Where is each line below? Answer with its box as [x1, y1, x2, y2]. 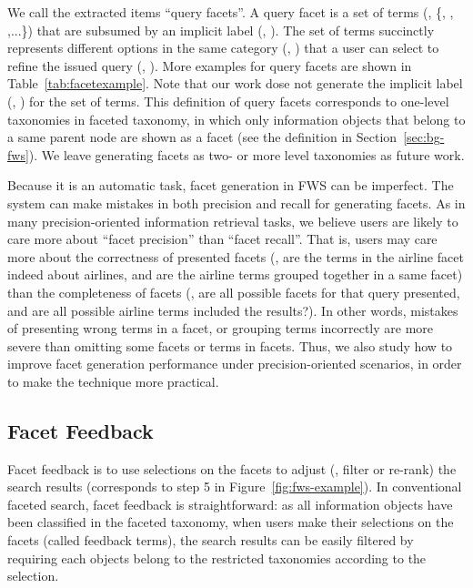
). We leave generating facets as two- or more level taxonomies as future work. [28, 145, 465, 164]
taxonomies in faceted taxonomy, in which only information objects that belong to [7, 109, 466, 128]
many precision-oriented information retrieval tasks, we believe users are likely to [7, 211, 458, 230]
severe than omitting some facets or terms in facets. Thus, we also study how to [7, 336, 453, 355]
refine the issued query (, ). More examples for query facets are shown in [7, 56, 412, 75]
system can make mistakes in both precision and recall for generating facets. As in [7, 193, 466, 212]
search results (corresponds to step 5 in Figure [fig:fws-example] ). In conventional [7, 477, 462, 496]
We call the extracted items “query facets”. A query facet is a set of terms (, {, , [7, 3, 454, 21]
